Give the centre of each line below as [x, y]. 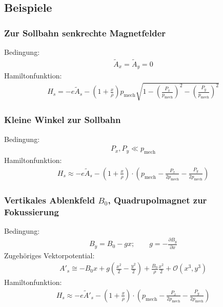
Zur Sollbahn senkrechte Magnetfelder [85, 33]
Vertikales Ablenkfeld [50, 200]
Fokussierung [32, 211]
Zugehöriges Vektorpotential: [49, 255]
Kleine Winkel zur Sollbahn [63, 120]
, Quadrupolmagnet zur [157, 200]
